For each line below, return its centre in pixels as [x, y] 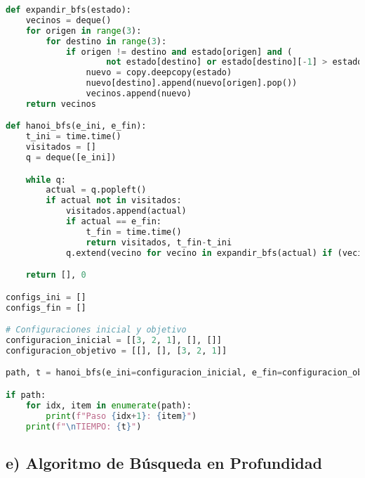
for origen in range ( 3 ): [84, 31]
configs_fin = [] [46, 308]
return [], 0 [56, 275]
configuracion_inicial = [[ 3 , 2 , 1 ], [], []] [114, 341]
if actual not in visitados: [114, 201]
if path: [26, 395]
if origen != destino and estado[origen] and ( [179, 52]
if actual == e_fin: [113, 222]
